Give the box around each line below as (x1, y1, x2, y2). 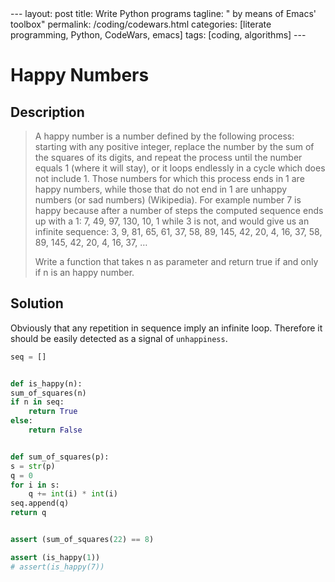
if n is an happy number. (34, 267, 135, 278)
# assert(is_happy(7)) (10, 562, 105, 572)
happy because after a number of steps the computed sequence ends (34, 205, 324, 216)
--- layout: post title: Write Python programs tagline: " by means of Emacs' (10, 8, 317, 19)
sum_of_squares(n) (10, 388, 87, 398)
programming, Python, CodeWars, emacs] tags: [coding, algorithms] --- (10, 29, 307, 41)
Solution (10, 295, 64, 312)
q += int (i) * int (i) (28, 489, 118, 499)
